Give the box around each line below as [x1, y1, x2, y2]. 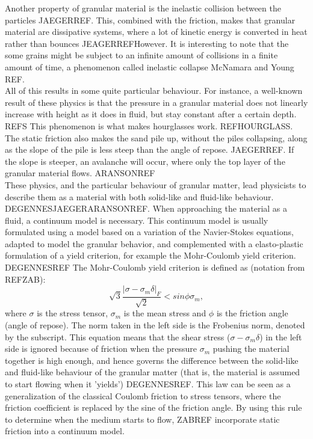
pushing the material [212, 342, 290, 355]
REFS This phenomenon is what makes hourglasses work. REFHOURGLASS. [5, 119, 293, 132]
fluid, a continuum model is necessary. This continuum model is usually [5, 213, 268, 226]
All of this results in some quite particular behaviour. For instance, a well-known [5, 84, 303, 97]
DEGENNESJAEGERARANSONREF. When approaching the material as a [5, 202, 288, 215]
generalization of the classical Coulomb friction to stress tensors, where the [5, 389, 281, 402]
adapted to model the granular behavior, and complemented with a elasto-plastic [5, 237, 303, 250]
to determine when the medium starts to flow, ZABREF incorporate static [5, 413, 280, 425]
